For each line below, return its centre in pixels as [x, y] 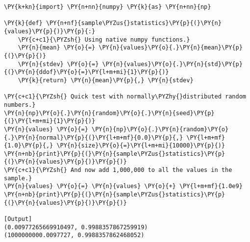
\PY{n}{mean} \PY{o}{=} [57, 48]
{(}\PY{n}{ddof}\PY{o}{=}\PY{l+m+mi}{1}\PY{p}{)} [87, 72]
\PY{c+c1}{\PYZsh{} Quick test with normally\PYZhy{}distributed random [125, 97]
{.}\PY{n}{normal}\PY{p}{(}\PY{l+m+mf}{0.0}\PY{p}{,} [94, 137]
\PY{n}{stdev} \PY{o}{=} [58, 64]
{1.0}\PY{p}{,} [29, 146]
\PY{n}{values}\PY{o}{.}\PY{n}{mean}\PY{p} [171, 48]
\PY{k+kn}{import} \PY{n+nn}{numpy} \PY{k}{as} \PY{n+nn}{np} [108, 7]
